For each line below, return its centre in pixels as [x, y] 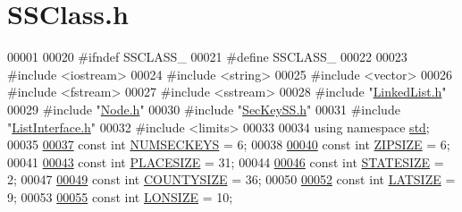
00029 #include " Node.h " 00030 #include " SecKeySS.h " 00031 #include [204, 109]
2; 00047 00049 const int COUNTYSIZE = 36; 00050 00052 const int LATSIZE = [231, 179]
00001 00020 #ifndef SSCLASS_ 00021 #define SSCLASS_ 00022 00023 [207, 57]
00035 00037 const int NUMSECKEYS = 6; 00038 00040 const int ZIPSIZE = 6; [229, 144]
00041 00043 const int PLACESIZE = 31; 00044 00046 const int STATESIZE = [226, 161]
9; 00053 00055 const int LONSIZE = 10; [120, 196]
